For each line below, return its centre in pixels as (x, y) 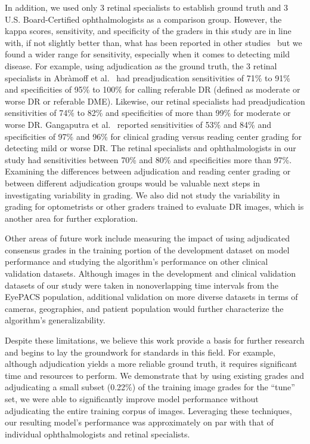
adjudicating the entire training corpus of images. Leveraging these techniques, (148, 410)
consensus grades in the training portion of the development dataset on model (147, 249)
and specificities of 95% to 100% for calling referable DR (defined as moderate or (153, 89)
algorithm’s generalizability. (55, 320)
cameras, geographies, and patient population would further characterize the (144, 308)
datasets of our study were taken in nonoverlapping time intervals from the (142, 285)
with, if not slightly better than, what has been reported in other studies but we (154, 42)
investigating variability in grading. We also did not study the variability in (142, 195)
